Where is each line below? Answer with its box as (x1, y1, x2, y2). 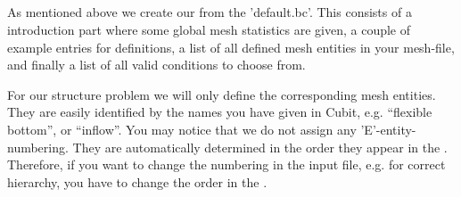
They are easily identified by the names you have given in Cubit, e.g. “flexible (7, 103, 432, 121)
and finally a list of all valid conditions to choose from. (7, 55, 306, 74)
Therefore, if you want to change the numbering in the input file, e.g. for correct (7, 155, 446, 174)
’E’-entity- (360, 119, 416, 138)
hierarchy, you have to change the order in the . (7, 172, 268, 191)
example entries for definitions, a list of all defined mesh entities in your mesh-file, (7, 37, 455, 56)
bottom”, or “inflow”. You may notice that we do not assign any (7, 119, 357, 138)
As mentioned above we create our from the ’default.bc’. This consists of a (7, 3, 412, 21)
